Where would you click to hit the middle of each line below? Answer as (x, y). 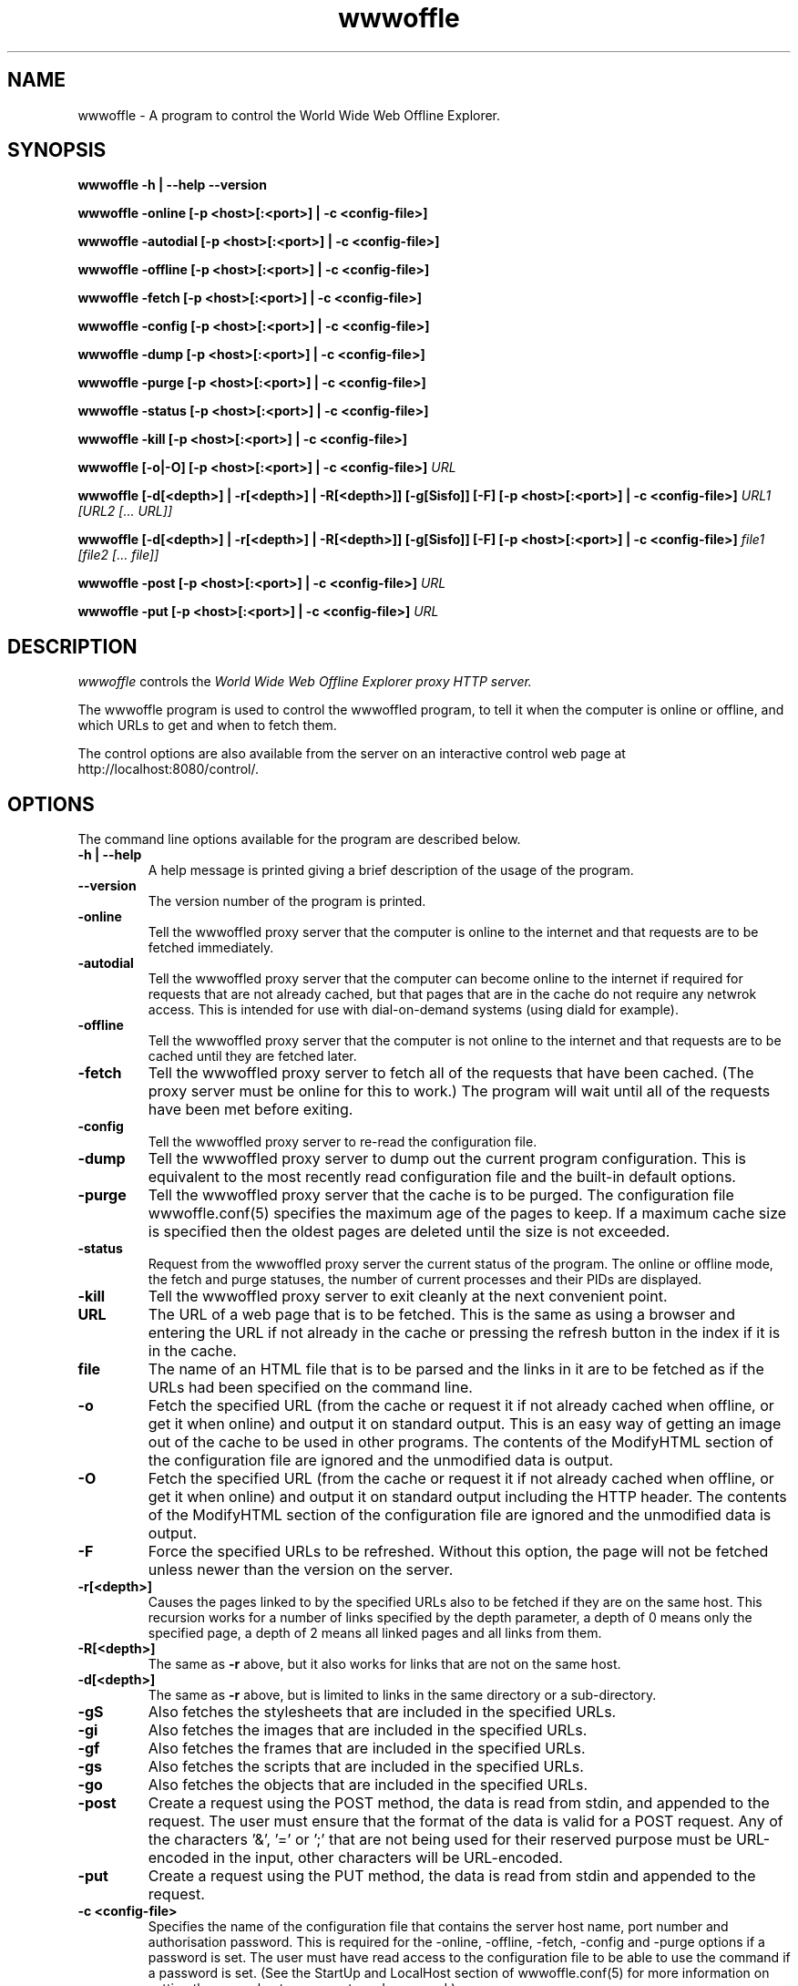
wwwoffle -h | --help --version (172, 185)
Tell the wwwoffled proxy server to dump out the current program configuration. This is (447, 1159)
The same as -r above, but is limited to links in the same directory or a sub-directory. (402, 1695)
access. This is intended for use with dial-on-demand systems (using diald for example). (413, 1010)
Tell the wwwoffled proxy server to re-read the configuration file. (343, 1142)
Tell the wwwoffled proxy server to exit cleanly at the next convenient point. (408, 1297)
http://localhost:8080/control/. (168, 769)
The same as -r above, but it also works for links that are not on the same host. (384, 1664)
